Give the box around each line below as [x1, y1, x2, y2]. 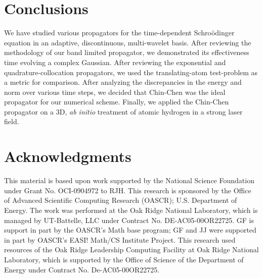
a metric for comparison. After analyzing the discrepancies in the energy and [4, 77, 242, 87]
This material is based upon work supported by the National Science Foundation [4, 175, 254, 186]
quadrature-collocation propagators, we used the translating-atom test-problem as [4, 67, 258, 77]
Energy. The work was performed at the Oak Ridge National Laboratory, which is [4, 204, 258, 215]
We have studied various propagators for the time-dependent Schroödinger [4, 27, 235, 38]
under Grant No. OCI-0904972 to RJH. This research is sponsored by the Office [4, 185, 251, 195]
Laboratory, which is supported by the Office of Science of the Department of [4, 254, 244, 264]
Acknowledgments [4, 146, 131, 166]
